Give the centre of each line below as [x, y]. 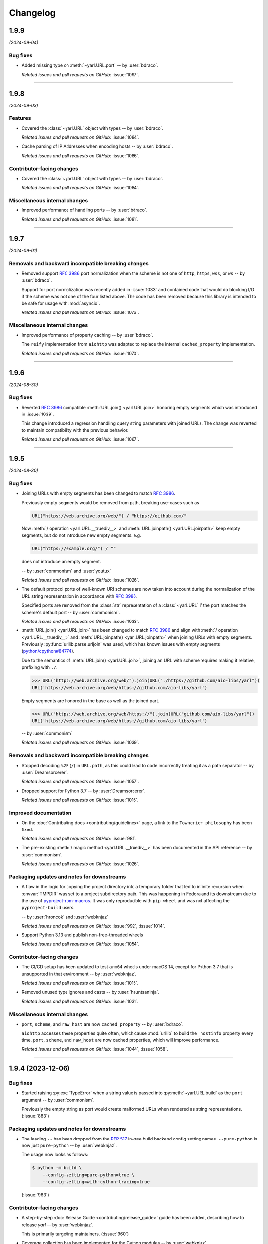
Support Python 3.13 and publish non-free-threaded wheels [82, 935]
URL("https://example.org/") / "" [74, 549]
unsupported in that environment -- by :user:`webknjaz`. [79, 974]
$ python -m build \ [57, 1168]
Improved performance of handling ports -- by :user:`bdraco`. [85, 210]
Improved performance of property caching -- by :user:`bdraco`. [88, 335]
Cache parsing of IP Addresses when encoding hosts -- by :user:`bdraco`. [97, 146]
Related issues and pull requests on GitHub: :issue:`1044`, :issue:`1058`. [95, 1049]
